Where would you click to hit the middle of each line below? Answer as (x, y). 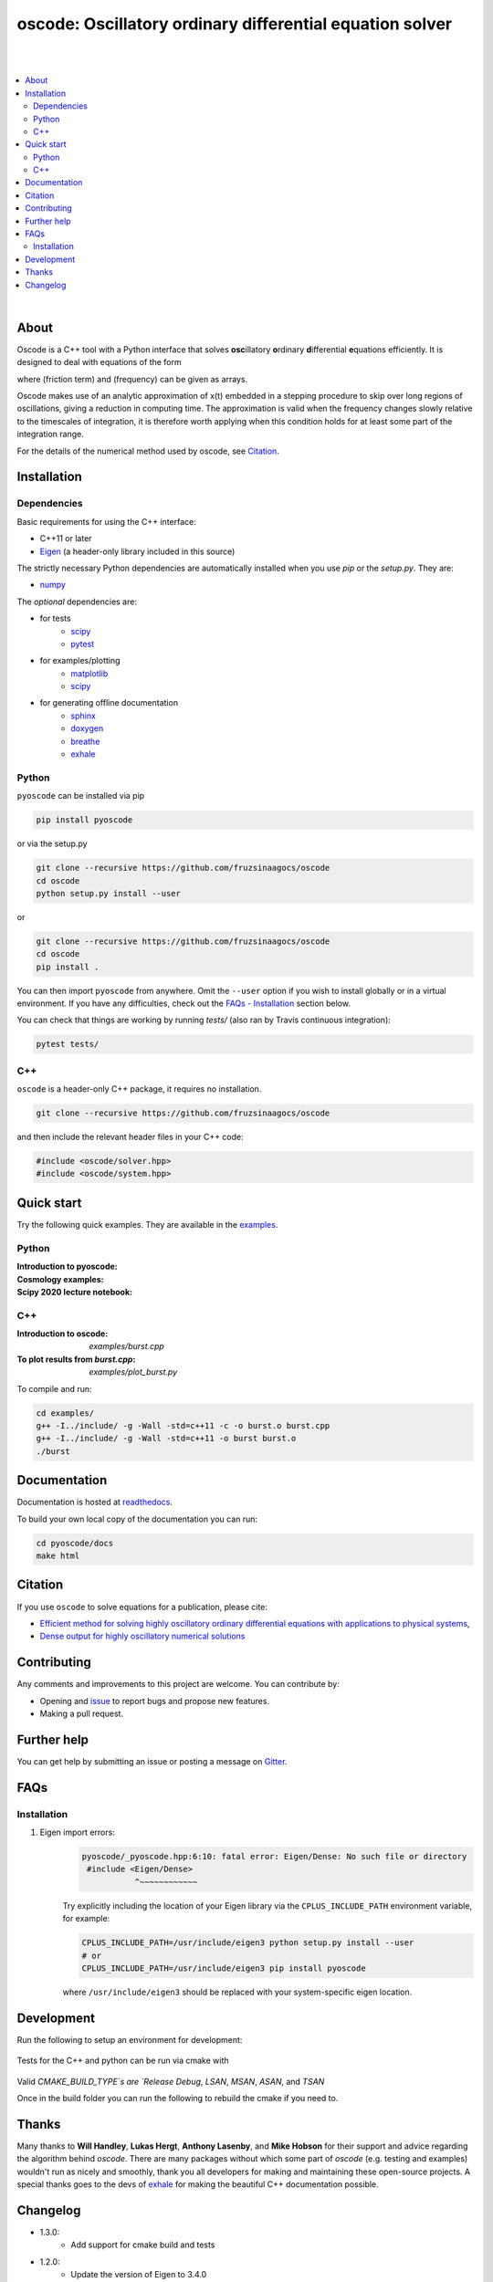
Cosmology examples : (60, 1279)
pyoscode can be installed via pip (81, 796)
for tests (56, 618)
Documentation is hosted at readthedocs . (95, 1502)
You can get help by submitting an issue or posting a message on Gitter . (152, 1761)
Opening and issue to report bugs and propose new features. (154, 1701)
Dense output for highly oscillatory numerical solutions (142, 1636)
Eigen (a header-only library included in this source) (137, 551)
